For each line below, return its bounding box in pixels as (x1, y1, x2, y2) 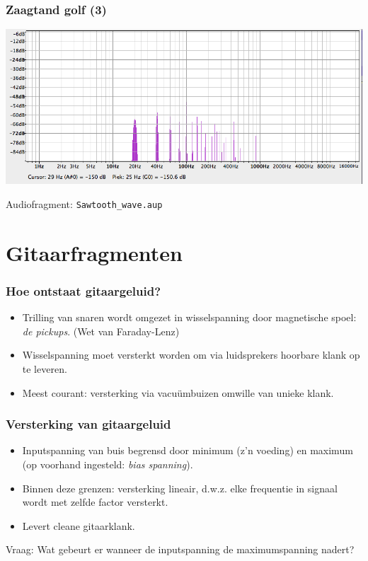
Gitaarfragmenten (6, 238, 183, 267)
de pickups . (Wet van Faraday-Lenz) (22, 323, 180, 338)
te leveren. (22, 361, 67, 376)
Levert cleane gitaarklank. (22, 518, 135, 533)
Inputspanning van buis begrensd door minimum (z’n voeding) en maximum (22, 443, 353, 458)
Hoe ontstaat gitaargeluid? (6, 282, 161, 299)
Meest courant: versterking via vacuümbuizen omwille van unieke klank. (22, 385, 334, 400)
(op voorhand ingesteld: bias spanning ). (22, 456, 193, 471)
